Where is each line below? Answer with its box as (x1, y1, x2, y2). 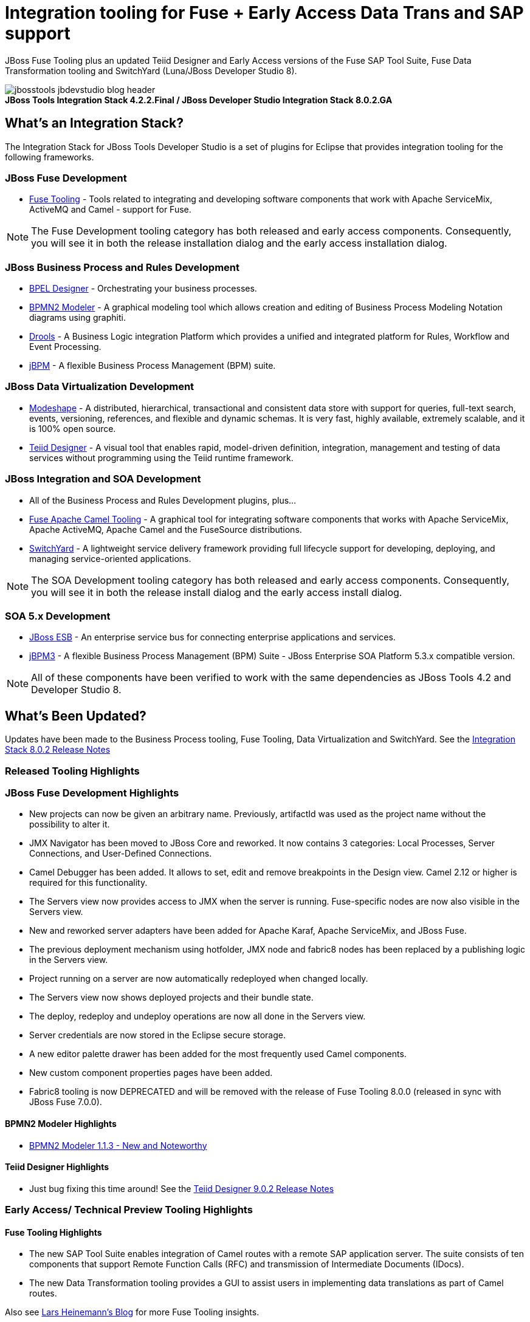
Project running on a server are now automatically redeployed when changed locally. (29, 973, 368, 984)
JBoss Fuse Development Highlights (5, 786, 179, 799)
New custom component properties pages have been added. (29, 1067, 273, 1078)
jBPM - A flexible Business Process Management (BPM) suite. (29, 360, 276, 371)
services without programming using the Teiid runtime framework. (29, 452, 294, 463)
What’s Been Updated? (5, 708, 146, 724)
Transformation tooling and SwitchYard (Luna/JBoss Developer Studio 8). (5, 65, 297, 76)
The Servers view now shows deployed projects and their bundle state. (29, 992, 314, 1003)
